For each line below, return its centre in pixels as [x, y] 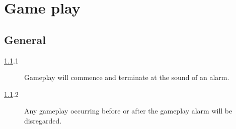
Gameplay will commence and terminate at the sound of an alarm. [127, 77]
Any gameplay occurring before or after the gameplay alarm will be [128, 111]
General [25, 39]
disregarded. [43, 120]
